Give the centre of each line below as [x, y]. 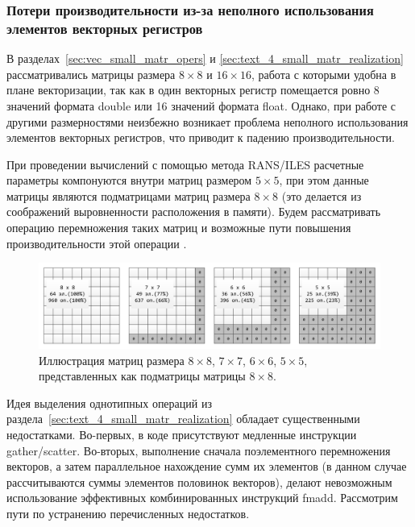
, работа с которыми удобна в [324, 74]
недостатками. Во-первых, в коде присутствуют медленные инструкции [182, 435]
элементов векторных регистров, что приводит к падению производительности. [201, 137]
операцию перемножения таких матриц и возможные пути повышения [179, 228]
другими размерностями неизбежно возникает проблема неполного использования [207, 121]
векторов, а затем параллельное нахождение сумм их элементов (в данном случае [207, 466]
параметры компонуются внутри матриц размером [129, 180]
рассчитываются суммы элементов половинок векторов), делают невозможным [199, 481]
